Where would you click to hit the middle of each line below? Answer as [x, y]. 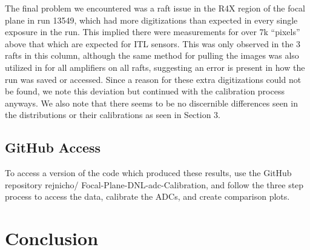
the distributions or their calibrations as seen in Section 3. [113, 115]
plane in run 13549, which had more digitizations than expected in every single [151, 20]
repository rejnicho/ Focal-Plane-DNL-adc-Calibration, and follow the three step [154, 184]
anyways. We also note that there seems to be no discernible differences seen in [151, 103]
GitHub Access [53, 147]
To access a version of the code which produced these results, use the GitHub [148, 173]
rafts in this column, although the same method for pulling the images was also [152, 55]
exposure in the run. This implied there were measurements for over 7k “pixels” [153, 32]
